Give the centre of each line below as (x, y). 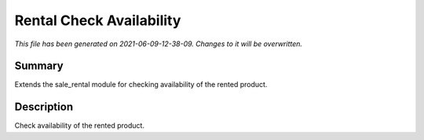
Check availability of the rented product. (80, 126)
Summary (39, 66)
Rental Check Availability (98, 20)
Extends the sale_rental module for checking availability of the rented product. (141, 84)
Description (44, 107)
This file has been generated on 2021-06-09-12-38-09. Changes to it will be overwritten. (158, 44)
